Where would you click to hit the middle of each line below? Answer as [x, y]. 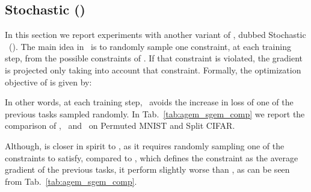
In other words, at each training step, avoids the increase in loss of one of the [149, 102]
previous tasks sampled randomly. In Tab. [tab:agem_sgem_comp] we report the [155, 113]
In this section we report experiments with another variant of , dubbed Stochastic [155, 35]
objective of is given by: [48, 82]
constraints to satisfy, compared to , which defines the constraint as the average [152, 157]
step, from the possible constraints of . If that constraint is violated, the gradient [154, 58]
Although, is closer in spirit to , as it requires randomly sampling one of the [145, 145]
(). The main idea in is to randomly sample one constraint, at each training [150, 46]
